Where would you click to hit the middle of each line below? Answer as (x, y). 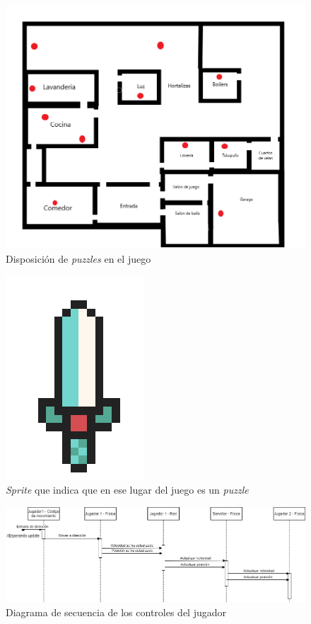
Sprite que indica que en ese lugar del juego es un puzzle (127, 490)
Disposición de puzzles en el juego (78, 259)
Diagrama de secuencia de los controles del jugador (116, 612)
